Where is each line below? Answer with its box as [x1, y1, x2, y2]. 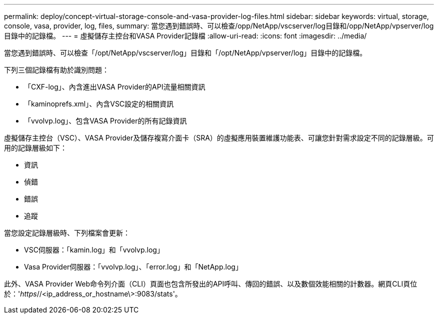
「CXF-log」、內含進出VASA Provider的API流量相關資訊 [24, 82, 205, 91]
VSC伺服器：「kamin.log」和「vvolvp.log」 [24, 245, 164, 254]
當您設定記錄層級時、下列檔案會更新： [4, 228, 130, 237]
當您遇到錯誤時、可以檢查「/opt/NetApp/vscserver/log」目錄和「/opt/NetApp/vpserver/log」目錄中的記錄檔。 [4, 48, 367, 57]
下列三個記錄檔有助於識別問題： [4, 65, 109, 74]
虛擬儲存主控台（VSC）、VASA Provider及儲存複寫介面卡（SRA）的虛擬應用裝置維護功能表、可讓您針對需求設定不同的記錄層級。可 [4, 133, 434, 142]
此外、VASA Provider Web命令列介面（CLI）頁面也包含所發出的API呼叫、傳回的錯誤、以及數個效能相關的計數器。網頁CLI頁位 [4, 279, 417, 288]
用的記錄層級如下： [4, 143, 67, 152]
